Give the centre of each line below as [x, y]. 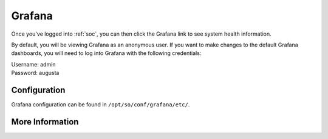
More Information [45, 122]
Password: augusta [35, 73]
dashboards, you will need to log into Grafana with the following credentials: [106, 53]
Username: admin [33, 64]
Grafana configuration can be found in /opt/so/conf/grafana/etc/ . [101, 105]
